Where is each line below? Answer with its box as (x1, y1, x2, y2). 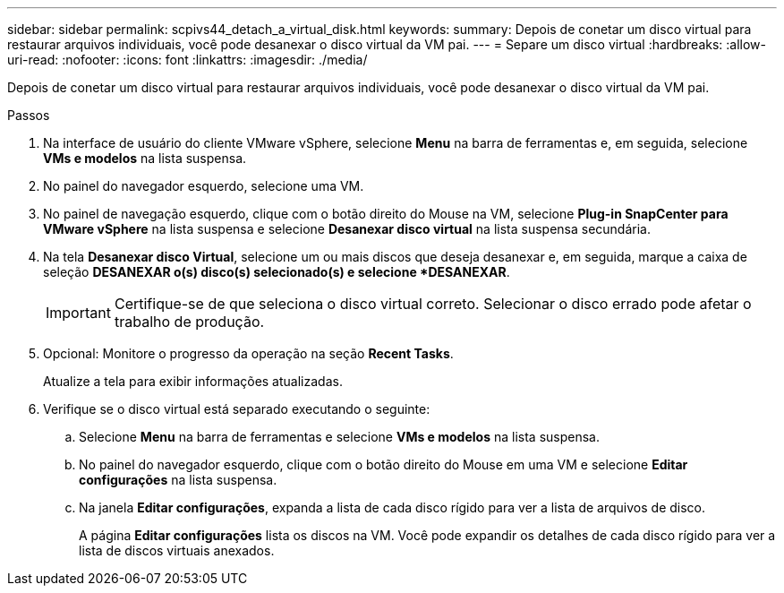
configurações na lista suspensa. (79, 472, 277, 487)
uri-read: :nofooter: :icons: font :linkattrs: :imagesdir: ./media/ (7, 52, 368, 67)
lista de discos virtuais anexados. (79, 543, 275, 558)
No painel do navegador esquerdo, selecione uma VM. (43, 178, 364, 193)
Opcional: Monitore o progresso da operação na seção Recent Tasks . (43, 346, 454, 361)
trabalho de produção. (114, 313, 265, 331)
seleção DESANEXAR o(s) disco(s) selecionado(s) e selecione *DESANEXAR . (43, 264, 510, 279)
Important (46, 304, 111, 322)
